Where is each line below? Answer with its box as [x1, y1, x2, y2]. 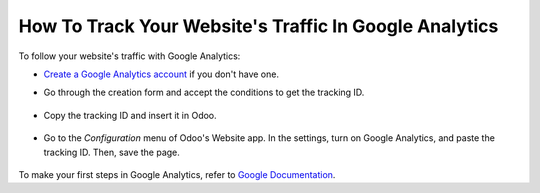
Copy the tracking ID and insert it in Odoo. [43, 109, 217, 121]
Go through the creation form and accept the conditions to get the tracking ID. [43, 86, 365, 99]
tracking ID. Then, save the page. [43, 146, 180, 158]
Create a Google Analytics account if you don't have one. [43, 68, 280, 80]
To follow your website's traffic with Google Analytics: [18, 50, 241, 62]
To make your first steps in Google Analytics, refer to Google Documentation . [18, 168, 336, 180]
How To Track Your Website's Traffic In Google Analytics [18, 15, 499, 37]
